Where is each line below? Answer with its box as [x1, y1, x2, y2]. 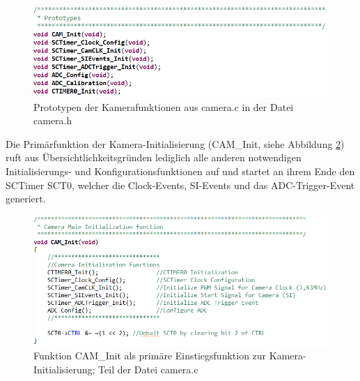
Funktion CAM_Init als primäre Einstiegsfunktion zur [33, 348, 267, 363]
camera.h [33, 113, 72, 128]
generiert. [6, 191, 46, 206]
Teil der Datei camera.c [98, 361, 198, 376]
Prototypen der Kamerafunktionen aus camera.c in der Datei [33, 99, 294, 114]
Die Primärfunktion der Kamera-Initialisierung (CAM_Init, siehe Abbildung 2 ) [6, 136, 345, 151]
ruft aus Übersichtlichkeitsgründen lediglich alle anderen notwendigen [6, 150, 302, 165]
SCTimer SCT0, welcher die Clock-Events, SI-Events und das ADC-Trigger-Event [6, 177, 355, 192]
